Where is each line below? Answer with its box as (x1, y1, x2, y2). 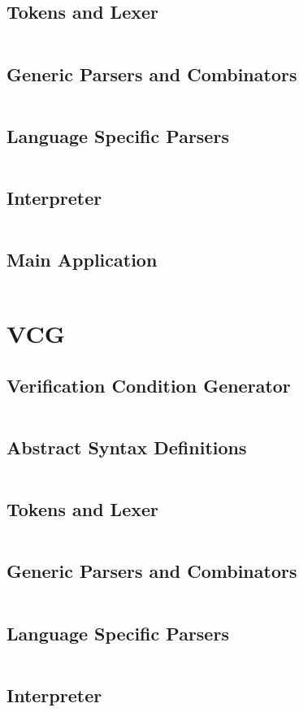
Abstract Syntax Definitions (6, 434, 247, 459)
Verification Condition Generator (6, 372, 291, 397)
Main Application (6, 247, 158, 272)
